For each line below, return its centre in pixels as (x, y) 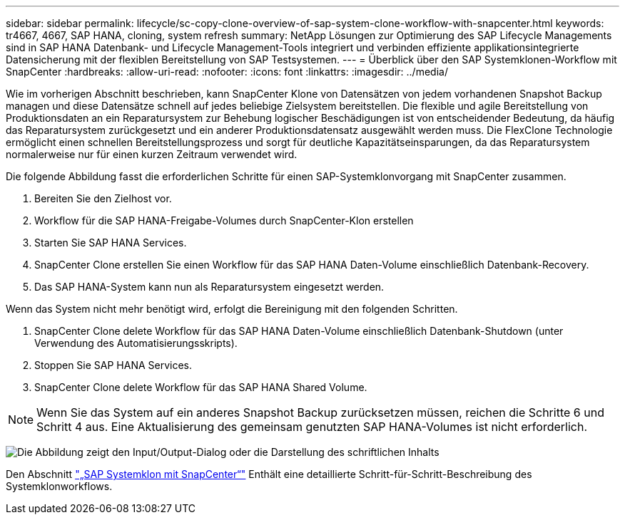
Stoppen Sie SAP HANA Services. (113, 365)
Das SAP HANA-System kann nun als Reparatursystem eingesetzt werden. (209, 287)
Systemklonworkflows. (59, 486)
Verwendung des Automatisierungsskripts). (136, 343)
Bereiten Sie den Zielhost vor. (103, 198)
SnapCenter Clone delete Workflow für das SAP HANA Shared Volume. (201, 387)
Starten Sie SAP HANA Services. (111, 243)
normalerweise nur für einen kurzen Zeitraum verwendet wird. (152, 154)
